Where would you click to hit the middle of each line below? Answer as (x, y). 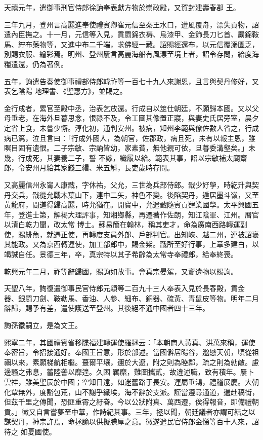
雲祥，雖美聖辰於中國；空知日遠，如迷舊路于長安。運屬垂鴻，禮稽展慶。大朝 (131, 382)
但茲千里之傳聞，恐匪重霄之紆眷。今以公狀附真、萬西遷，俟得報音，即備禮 (128, 402)
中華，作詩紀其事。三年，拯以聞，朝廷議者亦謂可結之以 (163, 411)
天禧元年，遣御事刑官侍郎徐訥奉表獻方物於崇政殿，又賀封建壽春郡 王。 (122, 7)
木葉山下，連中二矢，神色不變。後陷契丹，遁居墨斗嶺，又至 (160, 194)
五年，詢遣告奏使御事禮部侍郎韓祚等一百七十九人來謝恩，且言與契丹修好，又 (131, 81)
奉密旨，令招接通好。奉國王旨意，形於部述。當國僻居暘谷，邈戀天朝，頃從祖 (131, 352)
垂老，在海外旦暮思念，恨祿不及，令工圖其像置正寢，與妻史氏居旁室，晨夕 (135, 118)
